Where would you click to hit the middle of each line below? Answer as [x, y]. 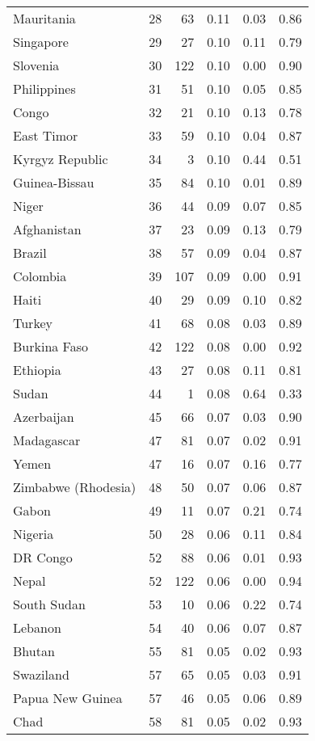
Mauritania [44, 18]
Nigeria [34, 534]
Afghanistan [47, 229]
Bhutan [34, 651]
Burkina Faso [51, 346]
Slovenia [36, 65]
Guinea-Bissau [54, 182]
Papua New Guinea [68, 698]
